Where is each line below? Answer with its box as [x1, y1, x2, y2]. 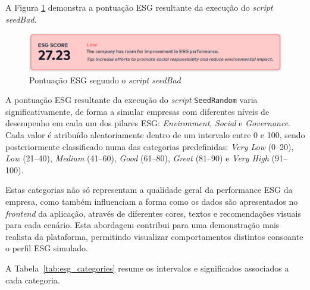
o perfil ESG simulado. [5, 242, 88, 254]
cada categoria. [5, 273, 60, 286]
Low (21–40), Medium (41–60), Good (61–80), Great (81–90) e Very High [5, 152, 269, 164]
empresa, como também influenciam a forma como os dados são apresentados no [5, 195, 298, 207]
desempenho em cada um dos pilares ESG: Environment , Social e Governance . [5, 117, 290, 129]
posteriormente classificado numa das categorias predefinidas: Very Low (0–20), [5, 140, 294, 152]
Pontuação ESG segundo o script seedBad [29, 73, 181, 86]
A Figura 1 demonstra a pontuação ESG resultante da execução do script [5, 1, 273, 13]
